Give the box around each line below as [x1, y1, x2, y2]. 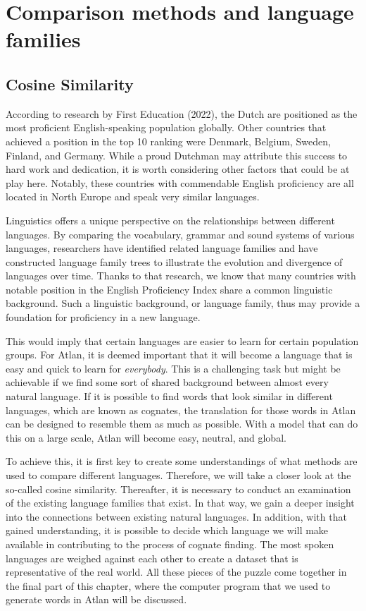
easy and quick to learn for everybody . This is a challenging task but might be [6, 361, 341, 375]
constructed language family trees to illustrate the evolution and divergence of [6, 254, 343, 269]
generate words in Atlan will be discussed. [6, 592, 187, 607]
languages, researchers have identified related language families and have [6, 241, 318, 255]
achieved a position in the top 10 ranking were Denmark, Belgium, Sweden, [6, 133, 331, 148]
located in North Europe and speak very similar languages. [6, 189, 260, 204]
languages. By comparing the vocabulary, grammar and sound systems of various [6, 226, 355, 241]
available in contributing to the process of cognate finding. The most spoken [6, 536, 334, 551]
